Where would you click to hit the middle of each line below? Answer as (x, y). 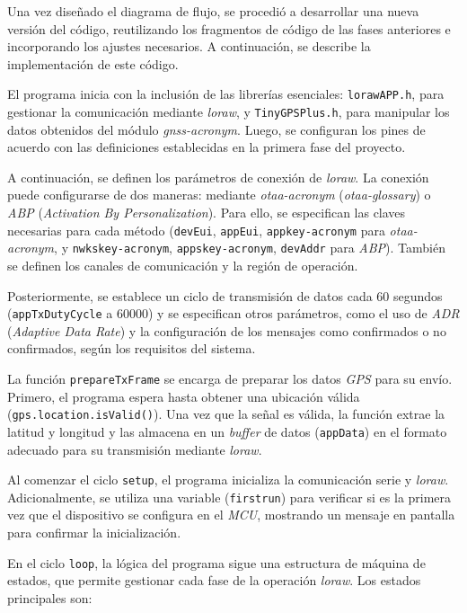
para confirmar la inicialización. (94, 533)
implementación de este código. (93, 63)
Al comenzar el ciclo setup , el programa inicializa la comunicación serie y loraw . (228, 480)
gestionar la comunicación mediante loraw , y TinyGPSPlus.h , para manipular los (229, 112)
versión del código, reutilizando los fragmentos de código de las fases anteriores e (229, 28)
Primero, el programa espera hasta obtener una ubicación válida (184, 396)
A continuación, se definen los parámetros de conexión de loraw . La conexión (218, 177)
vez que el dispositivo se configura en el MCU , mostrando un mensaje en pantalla (231, 515)
